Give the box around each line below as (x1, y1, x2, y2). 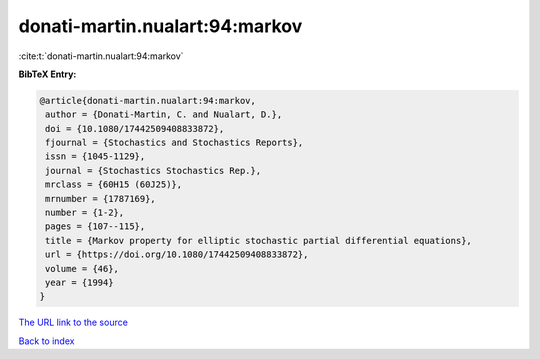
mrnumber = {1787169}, (45, 193, 157, 204)
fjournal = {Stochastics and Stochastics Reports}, (45, 137, 304, 149)
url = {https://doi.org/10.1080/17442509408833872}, (45, 249, 309, 260)
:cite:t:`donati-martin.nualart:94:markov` (18, 50, 184, 62)
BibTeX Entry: (18, 68, 77, 80)
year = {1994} (45, 277, 114, 288)
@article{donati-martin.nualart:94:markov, (39, 95, 257, 106)
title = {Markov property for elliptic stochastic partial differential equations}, (45, 235, 472, 246)
